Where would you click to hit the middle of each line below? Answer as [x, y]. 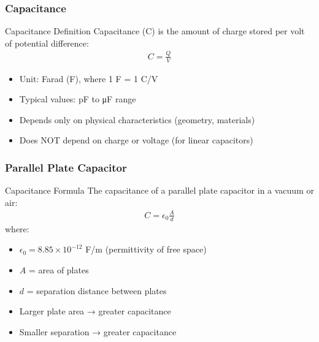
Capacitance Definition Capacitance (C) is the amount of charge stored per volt [155, 31]
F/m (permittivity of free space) [146, 249]
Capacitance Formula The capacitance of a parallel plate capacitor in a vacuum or [159, 190]
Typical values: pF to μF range [78, 99]
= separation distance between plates [97, 290]
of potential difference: [47, 43]
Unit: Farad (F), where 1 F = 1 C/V [89, 78]
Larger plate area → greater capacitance [95, 311]
